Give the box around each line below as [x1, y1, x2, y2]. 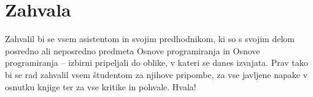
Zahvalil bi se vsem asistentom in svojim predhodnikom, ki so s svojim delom [5, 32, 295, 45]
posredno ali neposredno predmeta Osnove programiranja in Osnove [5, 44, 260, 57]
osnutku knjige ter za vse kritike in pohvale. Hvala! [5, 80, 196, 93]
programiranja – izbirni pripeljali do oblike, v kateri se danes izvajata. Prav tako [5, 56, 308, 69]
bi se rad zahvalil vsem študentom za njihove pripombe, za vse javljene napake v [5, 68, 308, 81]
